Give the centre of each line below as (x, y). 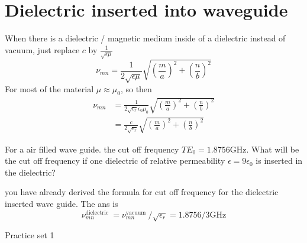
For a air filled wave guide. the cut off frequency (92, 149)
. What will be (273, 149)
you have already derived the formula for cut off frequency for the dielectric (142, 192)
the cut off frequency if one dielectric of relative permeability (115, 161)
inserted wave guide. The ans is (62, 204)
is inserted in (279, 161)
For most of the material (49, 88)
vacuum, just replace (42, 49)
